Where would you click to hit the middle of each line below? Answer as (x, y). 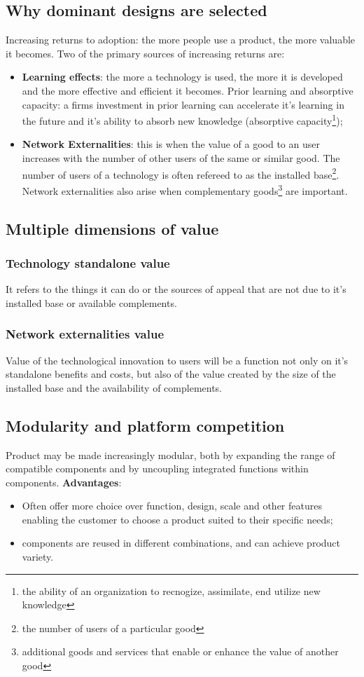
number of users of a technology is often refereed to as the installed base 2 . (181, 173)
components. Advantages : (64, 482)
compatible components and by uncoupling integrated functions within (157, 469)
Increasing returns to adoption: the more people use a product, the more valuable (181, 40)
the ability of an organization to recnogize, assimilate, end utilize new (171, 590)
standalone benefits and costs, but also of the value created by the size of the (171, 374)
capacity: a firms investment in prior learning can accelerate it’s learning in (183, 104)
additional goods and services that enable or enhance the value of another (180, 651)
